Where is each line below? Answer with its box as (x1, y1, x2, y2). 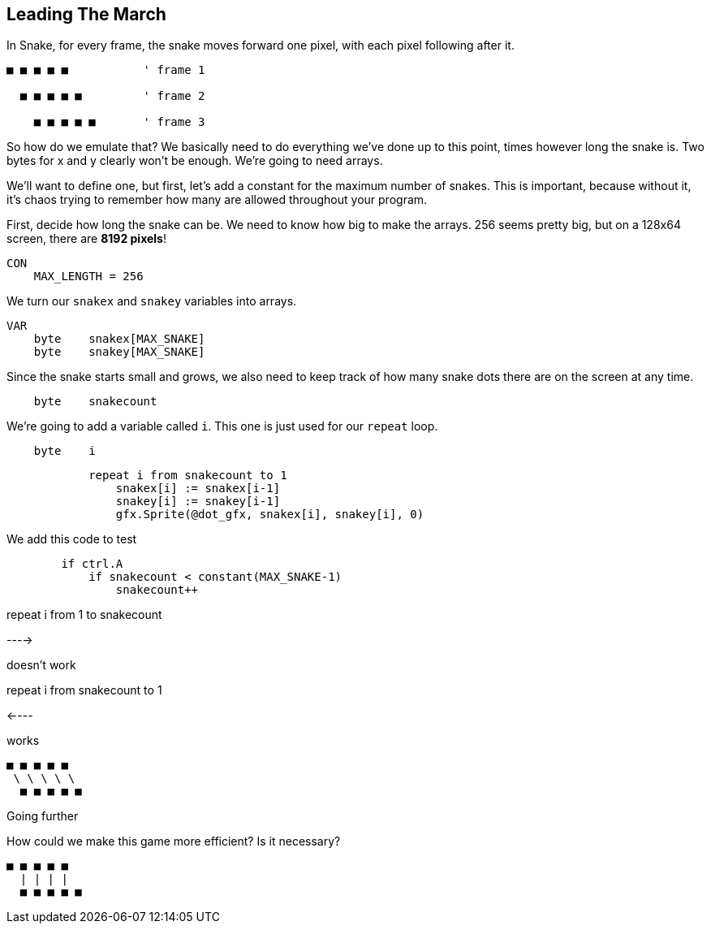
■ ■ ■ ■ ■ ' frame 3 (33, 115, 205, 129)
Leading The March (6, 4, 166, 24)
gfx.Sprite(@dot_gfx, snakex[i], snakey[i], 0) (115, 508, 424, 521)
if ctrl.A (61, 557, 123, 571)
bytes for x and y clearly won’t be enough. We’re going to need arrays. (6, 154, 383, 168)
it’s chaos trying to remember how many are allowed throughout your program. (6, 192, 428, 207)
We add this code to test (6, 532, 137, 547)
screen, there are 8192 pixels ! (6, 231, 166, 246)
